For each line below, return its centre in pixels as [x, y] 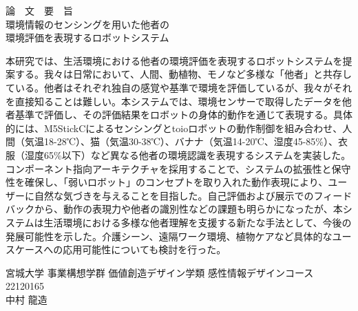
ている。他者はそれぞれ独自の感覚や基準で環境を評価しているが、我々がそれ [179, 87]
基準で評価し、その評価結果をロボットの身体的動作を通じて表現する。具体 [183, 115]
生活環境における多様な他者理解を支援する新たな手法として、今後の [198, 222]
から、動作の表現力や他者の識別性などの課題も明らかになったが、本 [188, 209]
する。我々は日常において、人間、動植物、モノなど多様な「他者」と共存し [183, 74]
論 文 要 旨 [39, 10]
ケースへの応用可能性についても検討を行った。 [120, 249]
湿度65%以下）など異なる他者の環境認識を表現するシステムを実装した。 [188, 154]
